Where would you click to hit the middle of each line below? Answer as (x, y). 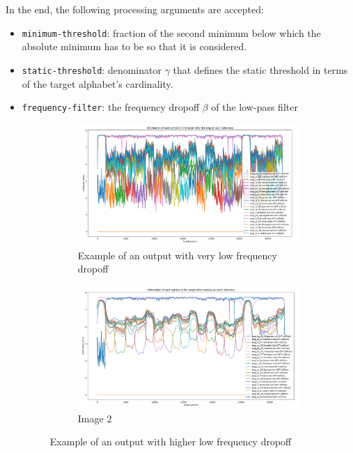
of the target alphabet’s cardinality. (97, 83)
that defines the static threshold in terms (260, 69)
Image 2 (95, 418)
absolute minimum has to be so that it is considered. (134, 46)
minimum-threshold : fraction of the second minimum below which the (171, 32)
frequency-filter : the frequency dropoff (111, 107)
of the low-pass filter (254, 107)
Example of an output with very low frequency (177, 255)
